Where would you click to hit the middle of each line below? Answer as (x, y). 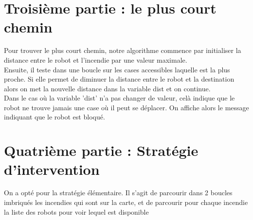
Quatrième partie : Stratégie (101, 150)
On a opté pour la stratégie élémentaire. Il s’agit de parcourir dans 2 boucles (118, 193)
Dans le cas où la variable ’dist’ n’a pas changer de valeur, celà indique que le (119, 98)
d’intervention (52, 169)
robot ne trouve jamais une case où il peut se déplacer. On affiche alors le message (126, 107)
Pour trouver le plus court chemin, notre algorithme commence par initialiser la (123, 50)
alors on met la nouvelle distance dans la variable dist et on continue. (107, 88)
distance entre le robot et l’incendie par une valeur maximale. (96, 59)
